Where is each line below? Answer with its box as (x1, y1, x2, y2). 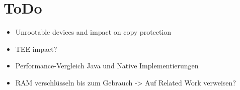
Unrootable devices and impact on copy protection (15, 27, 172, 37)
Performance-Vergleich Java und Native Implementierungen (15, 60, 199, 71)
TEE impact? (15, 43, 57, 54)
